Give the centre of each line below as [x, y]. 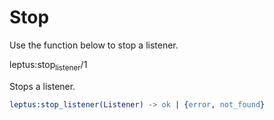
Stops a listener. [42, 86]
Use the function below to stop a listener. [94, 45]
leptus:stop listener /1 [48, 65]
